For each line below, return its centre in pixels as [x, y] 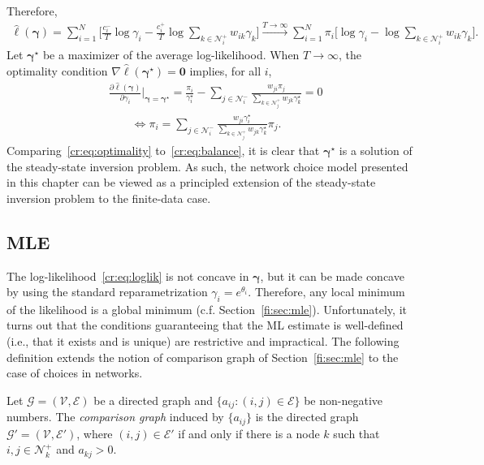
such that [357, 433]
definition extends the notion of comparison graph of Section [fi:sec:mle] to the [203, 357]
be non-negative [343, 400]
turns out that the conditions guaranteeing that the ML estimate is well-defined [205, 325]
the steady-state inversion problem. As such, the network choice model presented [207, 166]
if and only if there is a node [249, 433]
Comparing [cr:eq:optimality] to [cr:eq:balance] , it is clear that [163, 150]
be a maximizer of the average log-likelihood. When [171, 55]
